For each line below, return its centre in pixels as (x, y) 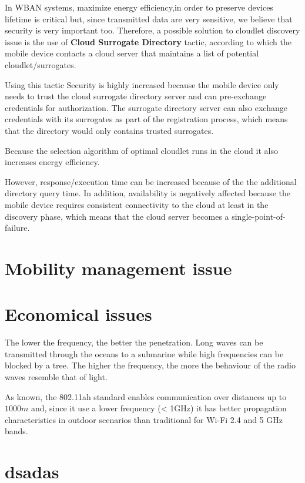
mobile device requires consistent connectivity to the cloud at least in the (137, 204)
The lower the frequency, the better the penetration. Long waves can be (134, 342)
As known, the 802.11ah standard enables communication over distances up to (146, 396)
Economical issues (78, 314)
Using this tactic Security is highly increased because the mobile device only (142, 84)
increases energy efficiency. (52, 162)
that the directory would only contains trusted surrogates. (109, 130)
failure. (17, 228)
